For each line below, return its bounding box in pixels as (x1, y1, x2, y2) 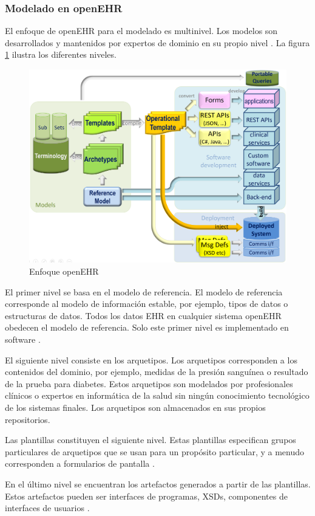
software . (5, 332, 41, 345)
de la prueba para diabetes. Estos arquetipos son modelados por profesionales (5, 377, 293, 390)
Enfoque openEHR (29, 265, 99, 277)
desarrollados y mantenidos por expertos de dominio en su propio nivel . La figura (5, 36, 310, 49)
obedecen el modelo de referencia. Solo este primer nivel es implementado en (5, 321, 289, 334)
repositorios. (5, 413, 50, 425)
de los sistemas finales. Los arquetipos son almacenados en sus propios (5, 401, 266, 413)
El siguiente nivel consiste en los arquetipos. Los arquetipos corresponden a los (5, 353, 297, 366)
